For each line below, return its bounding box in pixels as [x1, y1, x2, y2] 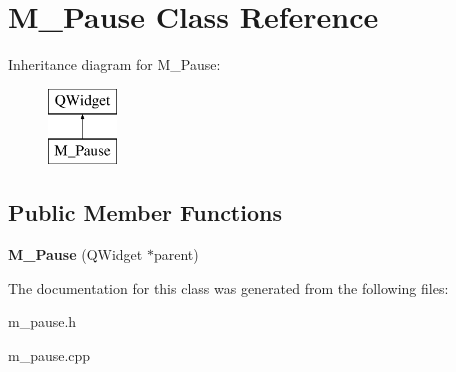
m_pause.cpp [8, 344, 91, 365]
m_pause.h [8, 311, 77, 332]
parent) [153, 244, 199, 265]
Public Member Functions [8, 197, 282, 228]
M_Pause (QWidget [8, 244, 143, 265]
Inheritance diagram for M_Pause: [8, 54, 221, 75]
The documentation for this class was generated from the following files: [8, 277, 449, 298]
